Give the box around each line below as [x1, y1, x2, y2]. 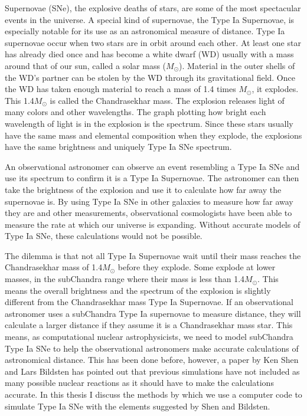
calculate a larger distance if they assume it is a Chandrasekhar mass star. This [5, 319, 293, 331]
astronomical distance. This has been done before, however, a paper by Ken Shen [5, 353, 299, 366]
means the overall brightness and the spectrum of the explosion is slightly [5, 284, 271, 296]
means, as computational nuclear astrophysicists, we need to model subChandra [5, 330, 293, 343]
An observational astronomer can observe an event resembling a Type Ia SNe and [5, 160, 300, 172]
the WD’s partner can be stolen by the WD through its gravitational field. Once [5, 71, 295, 83]
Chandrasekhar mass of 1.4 [5, 261, 103, 273]
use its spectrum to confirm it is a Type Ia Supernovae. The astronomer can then [5, 172, 299, 184]
